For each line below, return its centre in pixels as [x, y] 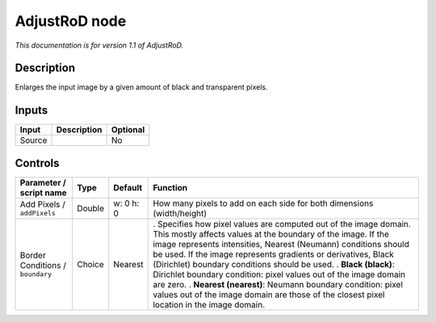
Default [128, 187]
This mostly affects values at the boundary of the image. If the [271, 234]
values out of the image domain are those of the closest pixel [269, 295]
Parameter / [43, 182]
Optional [128, 130]
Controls [37, 163]
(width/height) [180, 213]
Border [33, 256]
